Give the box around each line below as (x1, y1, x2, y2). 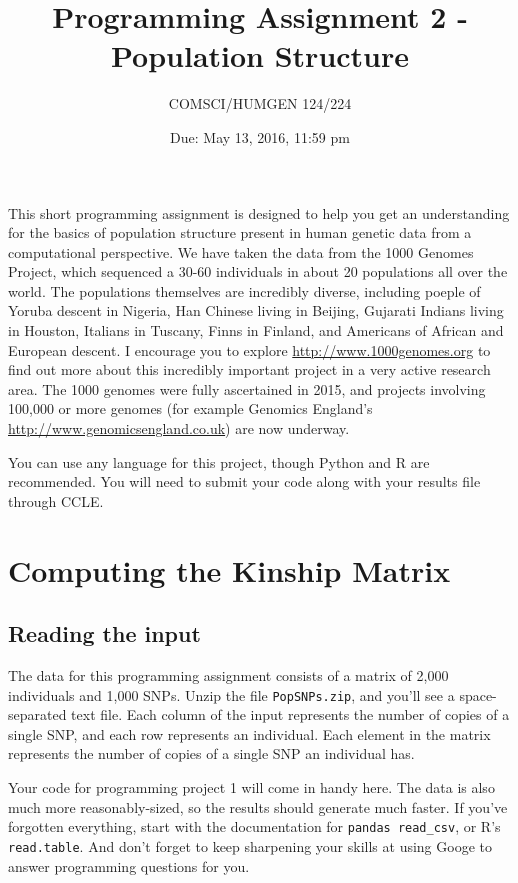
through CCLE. (8, 490, 104, 511)
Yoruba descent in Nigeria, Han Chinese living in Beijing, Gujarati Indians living (8, 300, 504, 321)
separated (8, 704, 67, 725)
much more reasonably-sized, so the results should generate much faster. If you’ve (8, 796, 508, 817)
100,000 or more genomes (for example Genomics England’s (8, 398, 373, 419)
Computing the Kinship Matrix (8, 549, 451, 590)
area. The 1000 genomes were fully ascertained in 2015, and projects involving (8, 378, 486, 399)
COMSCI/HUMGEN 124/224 (168, 93, 352, 114)
